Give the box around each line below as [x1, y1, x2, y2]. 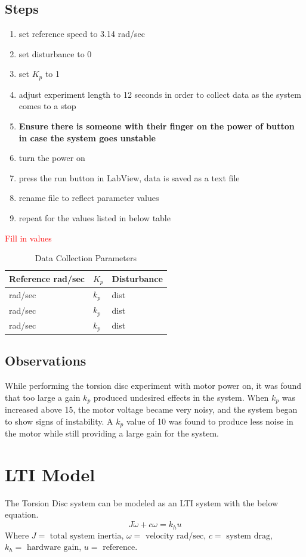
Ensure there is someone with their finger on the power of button [18, 120, 295, 132]
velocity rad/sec [146, 531, 204, 540]
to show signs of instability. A [5, 414, 113, 427]
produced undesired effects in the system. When [93, 391, 269, 403]
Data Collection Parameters [35, 252, 137, 264]
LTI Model [5, 462, 95, 486]
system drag [226, 531, 270, 540]
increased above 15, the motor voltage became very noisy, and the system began [5, 403, 298, 416]
